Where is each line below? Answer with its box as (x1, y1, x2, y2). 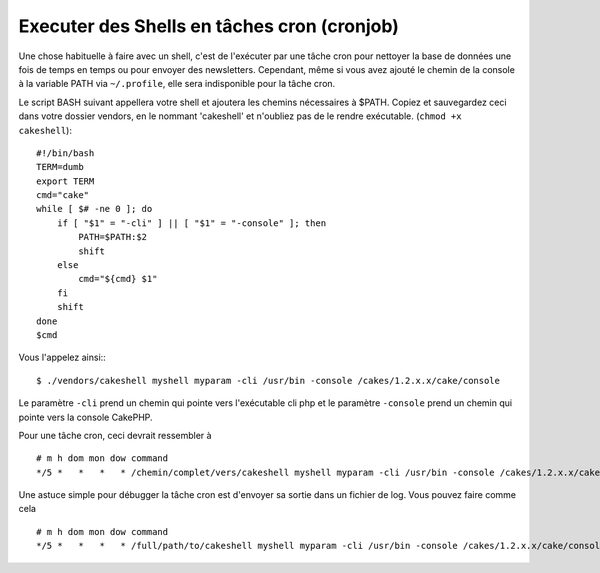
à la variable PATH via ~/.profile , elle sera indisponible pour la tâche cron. (18, 78, 336, 90)
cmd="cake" (36, 190, 90, 201)
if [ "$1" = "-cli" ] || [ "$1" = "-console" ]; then (56, 217, 327, 229)
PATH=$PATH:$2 (78, 231, 148, 243)
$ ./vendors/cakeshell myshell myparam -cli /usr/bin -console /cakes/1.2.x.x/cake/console (36, 375, 500, 386)
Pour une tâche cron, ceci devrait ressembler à (18, 429, 212, 441)
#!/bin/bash (36, 147, 95, 159)
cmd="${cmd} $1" (78, 273, 158, 285)
